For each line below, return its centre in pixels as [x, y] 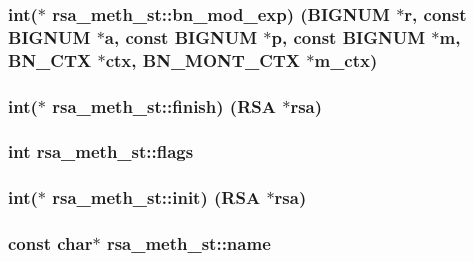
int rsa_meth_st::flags [101, 151]
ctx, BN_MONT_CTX [203, 59]
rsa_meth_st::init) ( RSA [156, 197]
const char [50, 243]
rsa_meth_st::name [188, 243]
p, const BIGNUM [348, 36]
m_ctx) [346, 59]
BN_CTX [50, 59]
